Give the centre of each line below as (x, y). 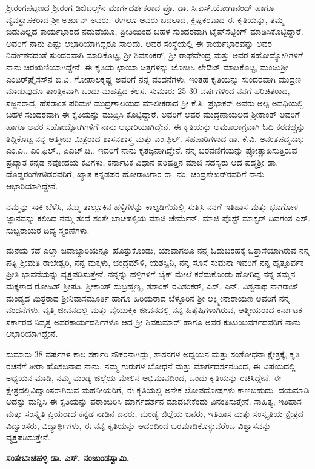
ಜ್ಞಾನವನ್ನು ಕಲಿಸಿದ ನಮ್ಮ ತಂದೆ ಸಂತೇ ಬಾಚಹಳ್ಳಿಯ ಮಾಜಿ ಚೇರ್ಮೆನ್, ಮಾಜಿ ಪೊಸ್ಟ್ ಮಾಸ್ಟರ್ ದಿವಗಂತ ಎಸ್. (158, 218)
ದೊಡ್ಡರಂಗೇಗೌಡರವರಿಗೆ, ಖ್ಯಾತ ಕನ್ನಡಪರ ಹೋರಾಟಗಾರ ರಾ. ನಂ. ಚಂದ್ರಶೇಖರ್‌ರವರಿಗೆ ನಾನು (135, 174)
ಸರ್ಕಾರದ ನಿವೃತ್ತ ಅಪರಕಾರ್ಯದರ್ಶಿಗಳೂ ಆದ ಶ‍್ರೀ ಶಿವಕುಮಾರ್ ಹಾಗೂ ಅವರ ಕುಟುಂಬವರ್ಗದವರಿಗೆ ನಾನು (153, 321)
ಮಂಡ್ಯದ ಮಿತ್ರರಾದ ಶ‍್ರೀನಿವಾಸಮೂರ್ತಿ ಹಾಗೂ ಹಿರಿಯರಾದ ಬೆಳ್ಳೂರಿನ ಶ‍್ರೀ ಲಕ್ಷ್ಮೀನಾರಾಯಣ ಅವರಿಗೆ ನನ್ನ (148, 298)
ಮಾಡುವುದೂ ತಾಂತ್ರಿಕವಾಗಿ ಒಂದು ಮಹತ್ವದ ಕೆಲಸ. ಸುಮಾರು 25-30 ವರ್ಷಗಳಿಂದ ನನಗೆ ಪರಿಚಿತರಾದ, (148, 91)
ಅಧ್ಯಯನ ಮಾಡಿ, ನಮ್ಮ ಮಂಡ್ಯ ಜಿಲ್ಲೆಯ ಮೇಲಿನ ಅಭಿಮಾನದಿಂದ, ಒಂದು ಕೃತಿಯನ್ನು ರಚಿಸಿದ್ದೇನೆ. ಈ (144, 378)
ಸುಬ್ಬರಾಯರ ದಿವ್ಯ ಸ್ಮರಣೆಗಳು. (48, 230)
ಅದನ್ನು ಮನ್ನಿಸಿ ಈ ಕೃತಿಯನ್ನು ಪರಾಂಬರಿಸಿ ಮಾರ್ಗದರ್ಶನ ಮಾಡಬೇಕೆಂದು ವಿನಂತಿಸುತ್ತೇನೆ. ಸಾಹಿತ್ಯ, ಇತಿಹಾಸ (154, 401)
